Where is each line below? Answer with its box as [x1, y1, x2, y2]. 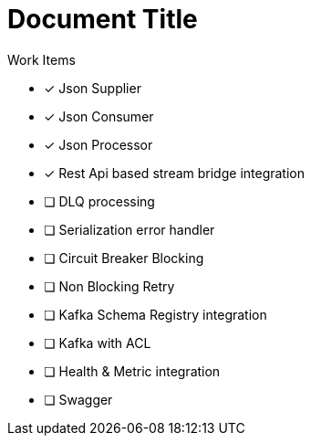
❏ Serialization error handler [44, 221, 215, 237]
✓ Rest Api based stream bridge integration [44, 164, 306, 181]
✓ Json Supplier [44, 79, 141, 96]
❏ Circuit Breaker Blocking [44, 249, 204, 266]
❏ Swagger [44, 391, 113, 407]
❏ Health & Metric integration [44, 363, 221, 379]
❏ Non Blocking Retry [44, 278, 175, 294]
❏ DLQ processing [44, 193, 155, 209]
